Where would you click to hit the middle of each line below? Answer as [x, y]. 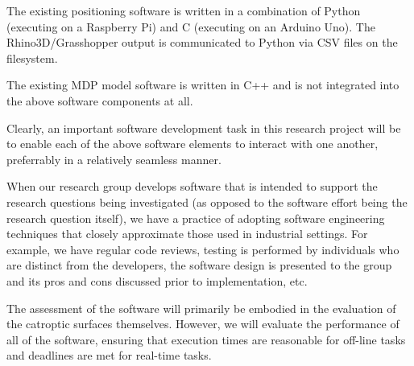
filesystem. [32, 58]
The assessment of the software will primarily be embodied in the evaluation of [201, 308]
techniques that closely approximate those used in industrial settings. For [187, 234]
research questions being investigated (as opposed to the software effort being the [207, 202]
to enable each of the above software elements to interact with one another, [193, 144]
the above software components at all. [100, 100]
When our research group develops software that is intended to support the [192, 186]
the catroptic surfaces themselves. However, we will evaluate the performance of [203, 324]
